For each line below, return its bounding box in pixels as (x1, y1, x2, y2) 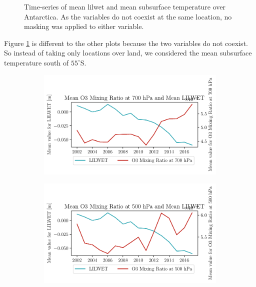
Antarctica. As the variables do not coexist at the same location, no (24, 11, 232, 21)
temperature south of (4, 57, 69, 67)
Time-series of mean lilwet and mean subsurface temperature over (24, 1, 225, 11)
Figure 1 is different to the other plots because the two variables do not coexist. (4, 37, 248, 48)
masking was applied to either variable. (24, 21, 144, 31)
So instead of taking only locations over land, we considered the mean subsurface (4, 47, 252, 58)
